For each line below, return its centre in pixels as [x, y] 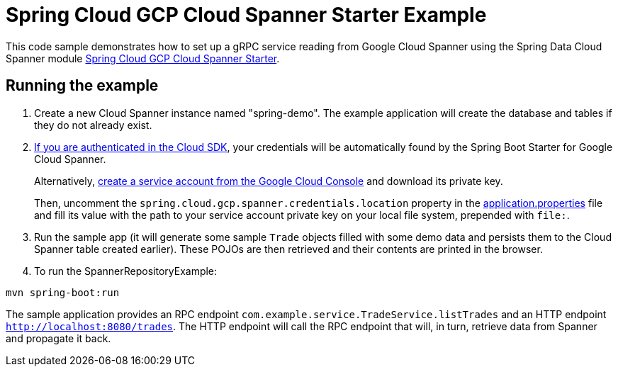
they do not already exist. [93, 125]
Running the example [82, 86]
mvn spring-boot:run [63, 292]
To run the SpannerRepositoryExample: [126, 271]
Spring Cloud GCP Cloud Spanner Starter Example [246, 15]
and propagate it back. [58, 338]
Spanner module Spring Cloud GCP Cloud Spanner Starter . [143, 58]
